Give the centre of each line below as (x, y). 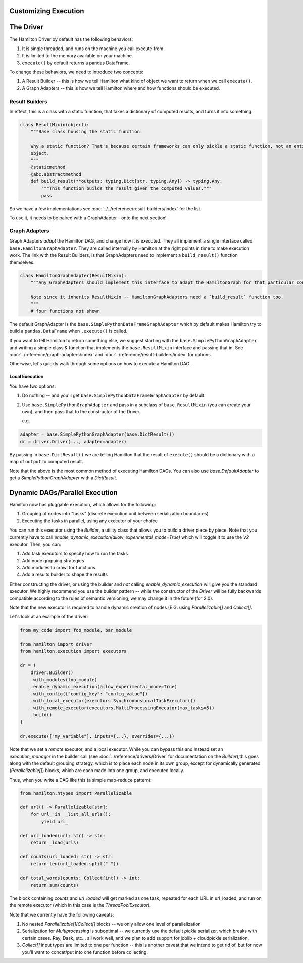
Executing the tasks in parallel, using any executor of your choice (90, 521)
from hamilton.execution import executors (73, 651)
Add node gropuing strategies (53, 560)
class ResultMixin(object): (55, 125)
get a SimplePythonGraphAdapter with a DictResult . (63, 478)
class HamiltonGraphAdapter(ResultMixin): (73, 276)
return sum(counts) (55, 885)
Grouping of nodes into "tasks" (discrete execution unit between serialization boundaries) (115, 514)
